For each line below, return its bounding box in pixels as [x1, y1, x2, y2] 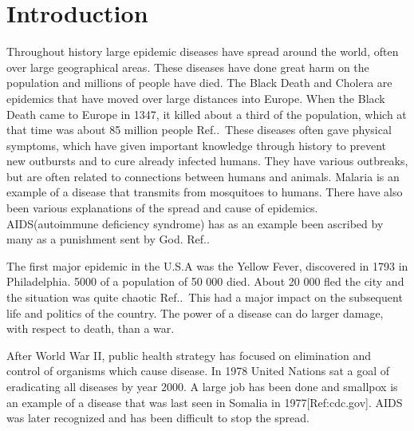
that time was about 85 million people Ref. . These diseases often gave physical [6, 121, 392, 138]
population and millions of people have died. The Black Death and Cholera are [6, 74, 392, 91]
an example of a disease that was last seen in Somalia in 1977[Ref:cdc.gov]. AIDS [6, 393, 403, 410]
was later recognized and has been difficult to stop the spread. [6, 409, 310, 426]
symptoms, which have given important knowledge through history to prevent [6, 136, 387, 153]
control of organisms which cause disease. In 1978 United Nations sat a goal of [6, 362, 390, 379]
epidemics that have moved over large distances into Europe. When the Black [6, 89, 385, 106]
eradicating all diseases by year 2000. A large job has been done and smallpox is [6, 378, 398, 394]
